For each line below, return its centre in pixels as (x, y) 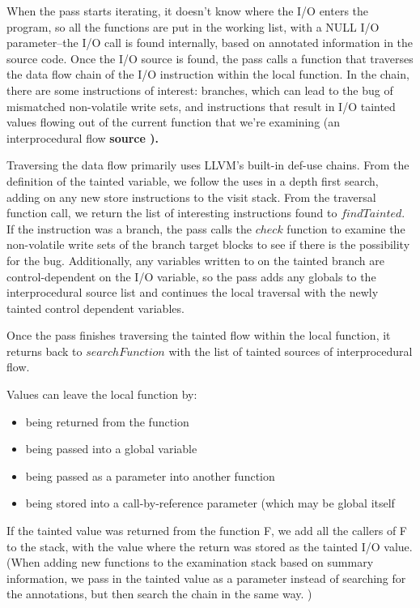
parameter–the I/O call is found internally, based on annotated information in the (210, 43)
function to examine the (346, 228)
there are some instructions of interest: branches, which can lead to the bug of (200, 90)
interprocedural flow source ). (83, 137)
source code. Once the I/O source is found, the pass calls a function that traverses (210, 58)
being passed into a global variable (111, 449)
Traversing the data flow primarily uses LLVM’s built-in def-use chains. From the (208, 165)
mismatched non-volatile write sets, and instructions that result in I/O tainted (201, 106)
